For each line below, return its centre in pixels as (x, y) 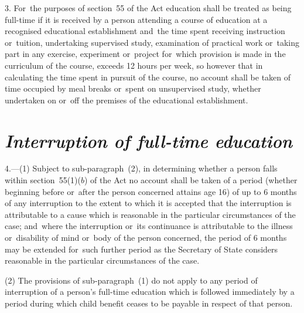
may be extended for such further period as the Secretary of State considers (141, 249)
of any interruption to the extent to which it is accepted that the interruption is (148, 203)
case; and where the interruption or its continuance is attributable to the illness (149, 226)
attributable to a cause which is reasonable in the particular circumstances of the (150, 214)
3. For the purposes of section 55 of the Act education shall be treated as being (148, 8)
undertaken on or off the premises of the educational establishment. (127, 100)
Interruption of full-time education (148, 140)
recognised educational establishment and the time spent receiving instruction (145, 31)
